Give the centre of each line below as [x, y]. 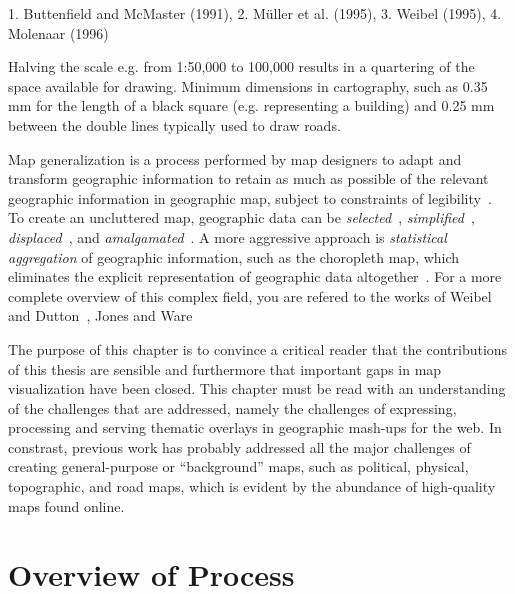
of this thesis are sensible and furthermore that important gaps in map [225, 368]
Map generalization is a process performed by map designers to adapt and [235, 158]
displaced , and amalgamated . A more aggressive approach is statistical [227, 236]
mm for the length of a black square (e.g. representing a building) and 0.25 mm [251, 105]
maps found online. [66, 505]
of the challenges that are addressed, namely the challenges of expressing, [232, 407]
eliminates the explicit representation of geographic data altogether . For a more [255, 276]
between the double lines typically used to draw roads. [174, 124]
